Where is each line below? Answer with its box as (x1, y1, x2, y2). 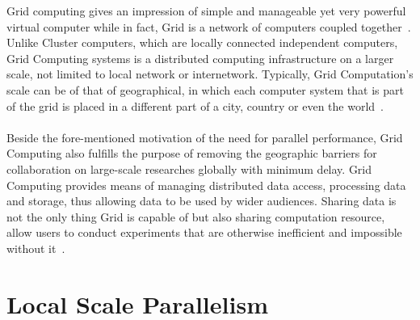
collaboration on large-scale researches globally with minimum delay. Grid (6, 160, 372, 177)
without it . (6, 239, 65, 256)
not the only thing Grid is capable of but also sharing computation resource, (6, 208, 385, 225)
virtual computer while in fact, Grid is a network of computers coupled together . (6, 18, 411, 35)
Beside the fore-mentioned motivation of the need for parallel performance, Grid (6, 128, 403, 145)
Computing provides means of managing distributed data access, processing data (6, 176, 406, 193)
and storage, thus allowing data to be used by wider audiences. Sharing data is (6, 192, 397, 209)
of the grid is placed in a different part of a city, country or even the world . (6, 97, 384, 114)
